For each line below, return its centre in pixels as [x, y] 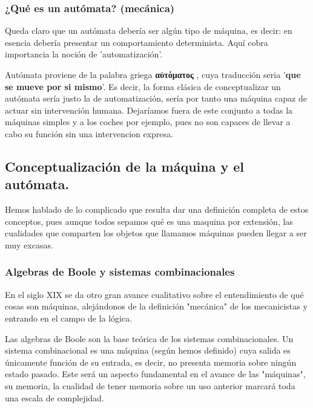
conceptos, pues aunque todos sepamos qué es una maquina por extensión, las [149, 221]
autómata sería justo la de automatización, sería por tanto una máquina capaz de [156, 98]
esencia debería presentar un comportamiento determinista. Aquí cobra [137, 42]
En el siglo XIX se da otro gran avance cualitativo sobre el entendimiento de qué [154, 294]
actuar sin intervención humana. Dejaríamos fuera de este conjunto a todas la [149, 110]
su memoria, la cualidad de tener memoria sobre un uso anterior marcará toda [150, 385]
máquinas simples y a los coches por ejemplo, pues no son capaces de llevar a [148, 122]
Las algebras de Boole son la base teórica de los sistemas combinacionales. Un [149, 338]
